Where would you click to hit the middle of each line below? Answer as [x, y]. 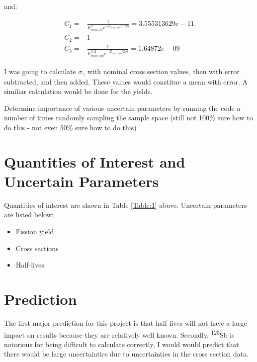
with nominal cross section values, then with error [163, 71]
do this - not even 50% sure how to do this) [70, 127]
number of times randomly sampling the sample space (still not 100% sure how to [128, 118]
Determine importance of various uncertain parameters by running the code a [122, 108]
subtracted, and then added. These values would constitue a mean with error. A [126, 81]
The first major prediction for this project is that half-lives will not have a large [126, 322]
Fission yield [35, 231]
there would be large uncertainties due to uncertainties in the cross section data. [127, 354]
